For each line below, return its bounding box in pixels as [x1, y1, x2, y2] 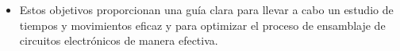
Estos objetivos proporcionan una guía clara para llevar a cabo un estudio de [19, 2, 394, 17]
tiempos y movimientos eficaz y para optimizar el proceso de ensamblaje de [19, 16, 386, 33]
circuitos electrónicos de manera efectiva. [19, 32, 218, 49]
